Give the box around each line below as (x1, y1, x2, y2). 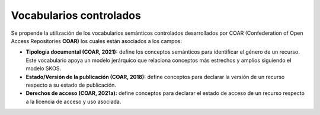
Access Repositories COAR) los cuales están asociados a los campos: (11, 37, 182, 44)
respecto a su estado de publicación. (25, 81, 117, 88)
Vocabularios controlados (11, 9, 142, 22)
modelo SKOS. (25, 65, 62, 72)
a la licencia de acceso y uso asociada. (25, 98, 121, 105)
